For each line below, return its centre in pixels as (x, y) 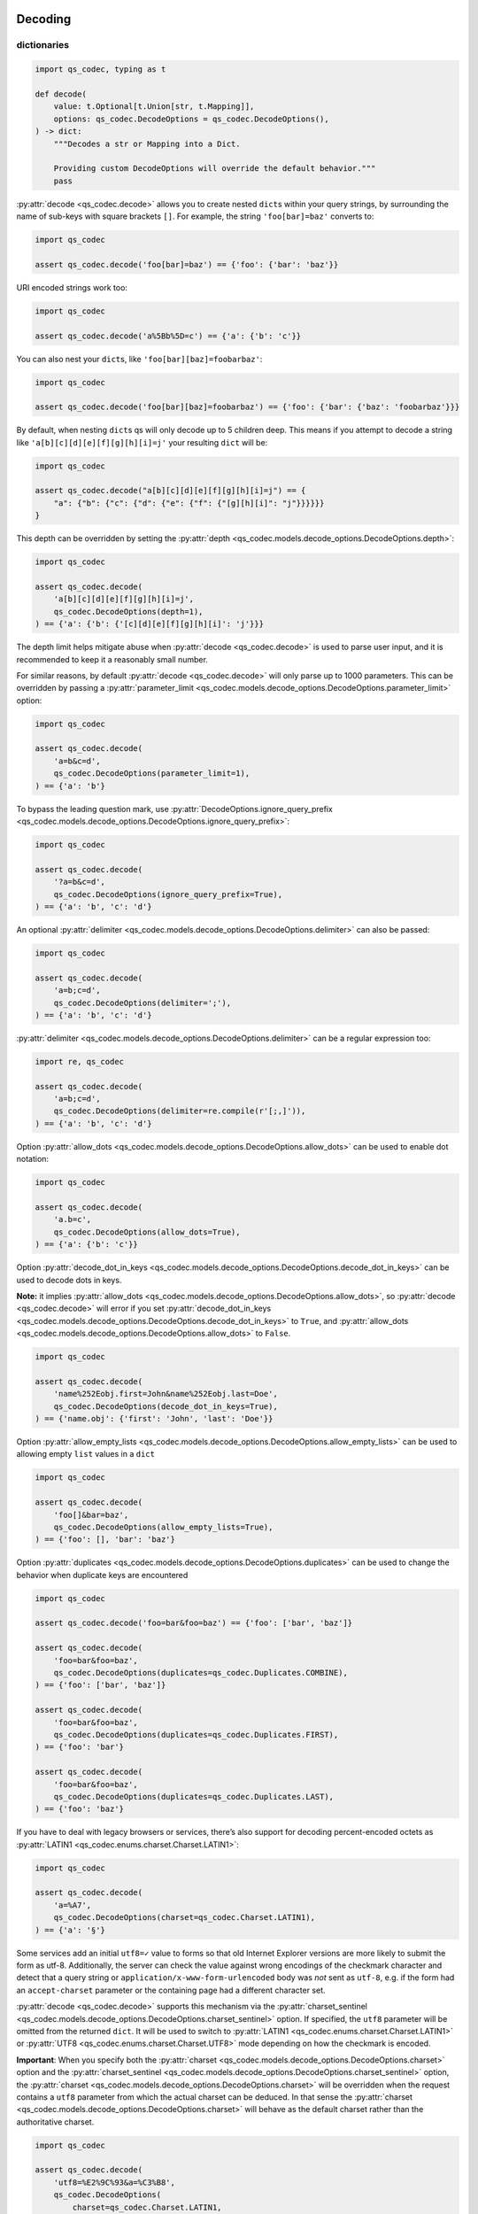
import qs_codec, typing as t (100, 70)
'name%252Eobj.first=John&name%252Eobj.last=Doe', (166, 1394)
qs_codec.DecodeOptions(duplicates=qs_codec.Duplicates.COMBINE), (201, 1673)
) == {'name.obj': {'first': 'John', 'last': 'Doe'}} (154, 1418)
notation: (32, 1159)
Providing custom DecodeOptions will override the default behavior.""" (215, 169)
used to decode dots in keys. (69, 1280)
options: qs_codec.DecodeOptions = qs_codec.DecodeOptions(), (191, 119)
